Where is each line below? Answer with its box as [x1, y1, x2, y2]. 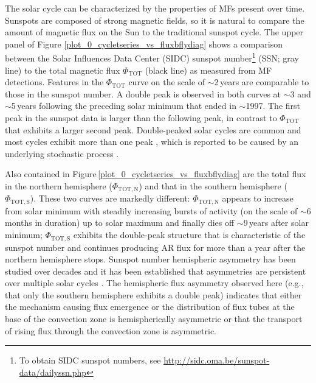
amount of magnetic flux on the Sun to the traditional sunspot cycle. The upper [5, 26, 304, 38]
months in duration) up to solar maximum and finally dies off [5, 216, 235, 229]
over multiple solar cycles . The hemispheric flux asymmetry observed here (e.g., [5, 276, 304, 289]
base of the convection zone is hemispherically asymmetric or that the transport [5, 312, 303, 325]
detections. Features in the [5, 76, 104, 88]
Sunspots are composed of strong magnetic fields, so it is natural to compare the [5, 13, 304, 26]
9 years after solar [243, 216, 309, 229]
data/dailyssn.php [19, 365, 87, 378]
